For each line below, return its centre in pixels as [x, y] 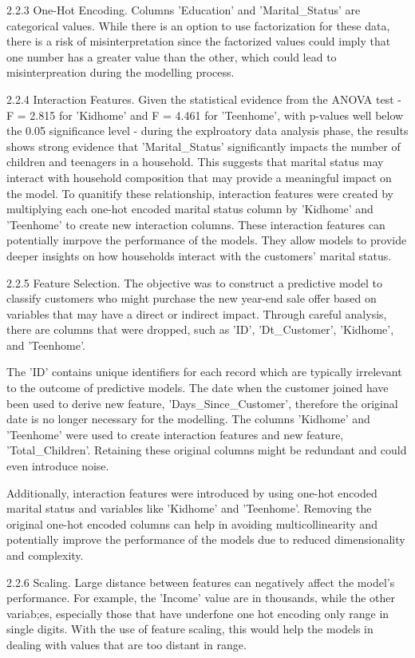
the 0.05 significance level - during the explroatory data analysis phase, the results [207, 131]
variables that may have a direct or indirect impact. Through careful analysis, [197, 313]
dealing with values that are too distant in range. [126, 644]
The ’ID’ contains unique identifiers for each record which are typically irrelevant [204, 372]
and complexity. [45, 555]
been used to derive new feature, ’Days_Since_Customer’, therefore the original [202, 403]
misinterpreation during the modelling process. [121, 72]
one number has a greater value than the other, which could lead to [172, 56]
